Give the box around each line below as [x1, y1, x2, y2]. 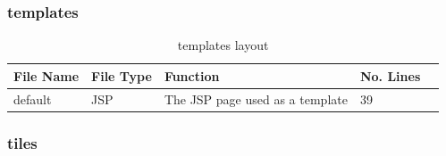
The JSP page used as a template [164, 89, 348, 108]
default [13, 89, 52, 108]
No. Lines [359, 66, 421, 85]
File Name [13, 66, 80, 85]
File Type [91, 66, 152, 85]
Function [164, 66, 220, 85]
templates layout [177, 36, 269, 54]
